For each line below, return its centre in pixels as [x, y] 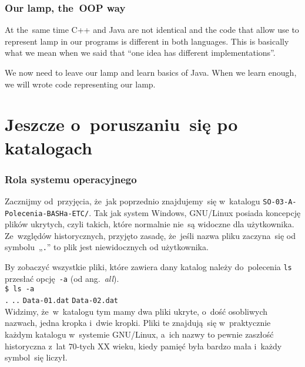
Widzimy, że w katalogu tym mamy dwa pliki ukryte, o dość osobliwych [136, 311]
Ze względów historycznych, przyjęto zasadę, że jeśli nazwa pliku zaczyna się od [150, 235]
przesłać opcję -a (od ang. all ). [62, 278]
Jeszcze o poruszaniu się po [121, 124]
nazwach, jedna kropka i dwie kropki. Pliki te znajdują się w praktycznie [138, 323]
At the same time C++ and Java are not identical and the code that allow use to [152, 30]
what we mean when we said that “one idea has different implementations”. [140, 53]
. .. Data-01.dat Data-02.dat [62, 301]
